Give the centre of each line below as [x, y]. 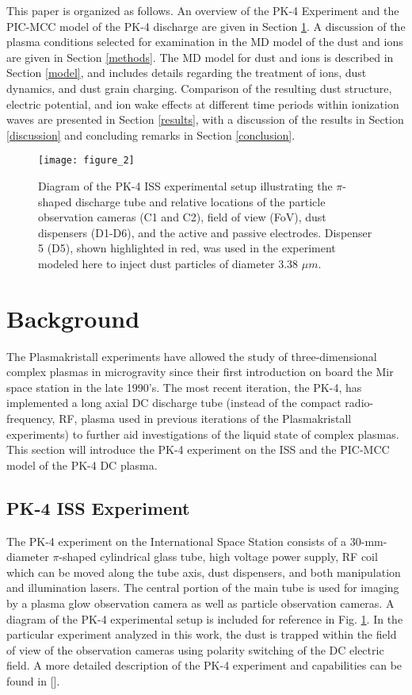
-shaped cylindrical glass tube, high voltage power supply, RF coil [218, 557]
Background [73, 318]
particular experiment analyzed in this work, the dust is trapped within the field [202, 634]
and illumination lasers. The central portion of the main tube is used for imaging [203, 587]
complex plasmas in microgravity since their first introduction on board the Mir [200, 372]
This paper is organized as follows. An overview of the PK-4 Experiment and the [203, 10]
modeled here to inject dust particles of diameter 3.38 [168, 263]
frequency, [31, 419]
